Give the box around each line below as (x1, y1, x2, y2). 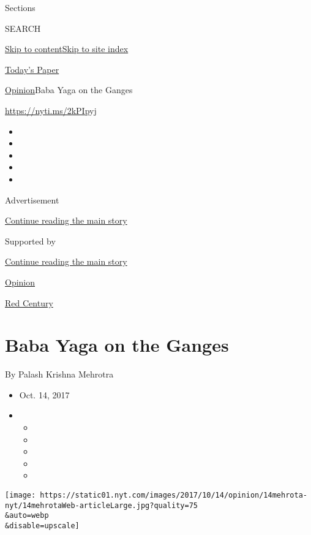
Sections (5, 1, 36, 13)
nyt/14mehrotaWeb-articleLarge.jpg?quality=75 (5, 501, 198, 510)
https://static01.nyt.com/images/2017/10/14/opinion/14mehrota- (40, 490, 307, 499)
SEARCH (5, 21, 41, 34)
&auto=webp (5, 511, 49, 520)
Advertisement (5, 193, 59, 206)
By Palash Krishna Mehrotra (5, 368, 114, 381)
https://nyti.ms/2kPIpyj (5, 104, 97, 116)
